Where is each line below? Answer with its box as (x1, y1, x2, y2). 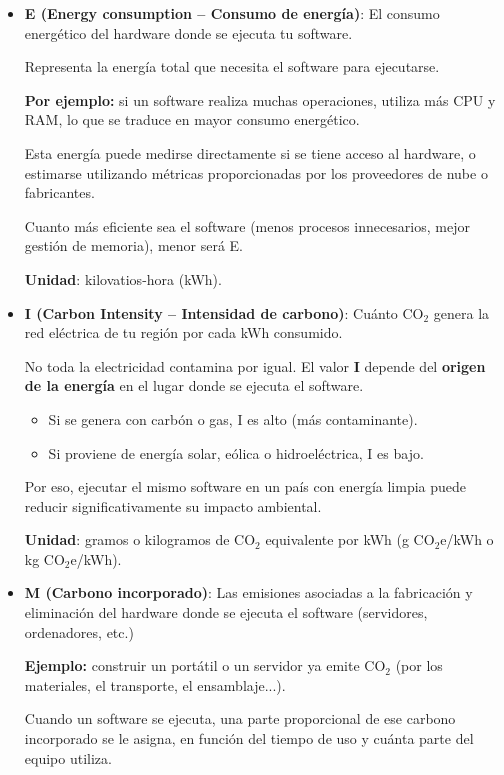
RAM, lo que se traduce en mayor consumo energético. (24, 109, 360, 130)
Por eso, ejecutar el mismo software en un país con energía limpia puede (24, 476, 467, 497)
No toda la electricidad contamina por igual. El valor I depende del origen (24, 355, 486, 376)
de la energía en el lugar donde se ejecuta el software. (24, 375, 364, 396)
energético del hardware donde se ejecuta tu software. (24, 22, 353, 43)
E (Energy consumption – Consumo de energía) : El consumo (24, 3, 440, 23)
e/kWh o (440, 529, 494, 550)
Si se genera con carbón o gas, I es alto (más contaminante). (48, 408, 418, 429)
